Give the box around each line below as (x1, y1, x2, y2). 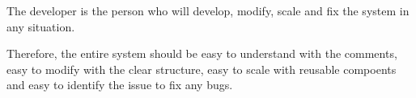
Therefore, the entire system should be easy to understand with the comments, (6, 45, 397, 62)
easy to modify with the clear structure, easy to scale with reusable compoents (6, 60, 397, 77)
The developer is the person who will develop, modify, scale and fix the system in (6, 2, 410, 18)
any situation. (6, 18, 75, 35)
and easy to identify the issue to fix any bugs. (6, 76, 233, 93)
